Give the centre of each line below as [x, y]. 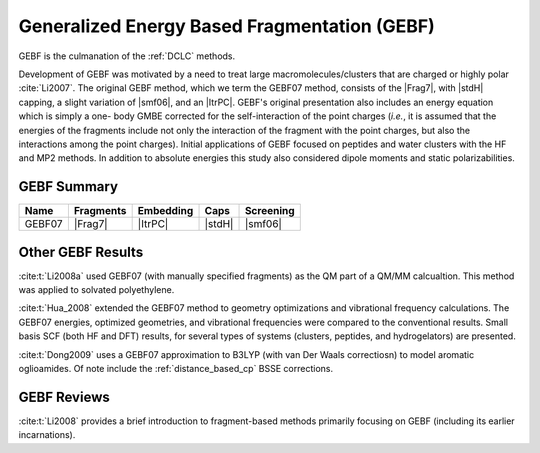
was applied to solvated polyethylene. [96, 290]
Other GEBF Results [81, 251]
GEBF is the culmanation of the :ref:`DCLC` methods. [127, 56]
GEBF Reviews [64, 396]
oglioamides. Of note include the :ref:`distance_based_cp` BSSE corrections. [176, 369]
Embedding [165, 211]
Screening [269, 211]
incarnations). [47, 435]
